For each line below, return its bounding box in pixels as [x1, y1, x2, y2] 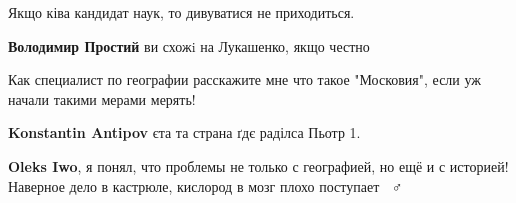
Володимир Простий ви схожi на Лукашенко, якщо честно [8, 35, 370, 56]
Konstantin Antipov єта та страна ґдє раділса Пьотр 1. [8, 122, 361, 143]
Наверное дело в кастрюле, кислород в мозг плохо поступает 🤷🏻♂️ [8, 175, 403, 196]
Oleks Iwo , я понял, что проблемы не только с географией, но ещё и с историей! [8, 155, 509, 176]
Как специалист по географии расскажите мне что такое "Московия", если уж [8, 69, 481, 90]
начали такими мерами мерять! [8, 88, 196, 109]
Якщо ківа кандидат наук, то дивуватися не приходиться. [8, 2, 355, 22]
